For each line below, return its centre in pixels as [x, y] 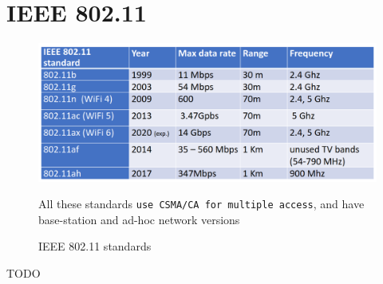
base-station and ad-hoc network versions [139, 219]
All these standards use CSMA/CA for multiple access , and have [201, 204]
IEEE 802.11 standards [95, 246]
